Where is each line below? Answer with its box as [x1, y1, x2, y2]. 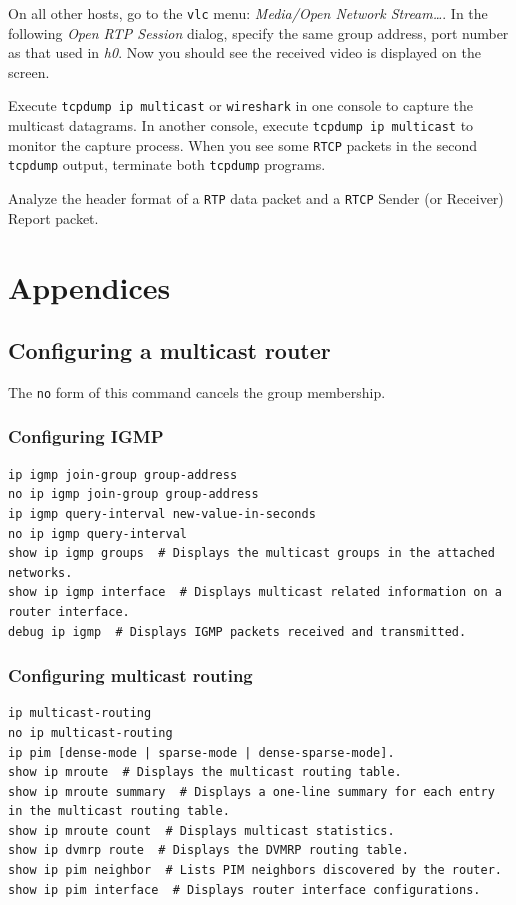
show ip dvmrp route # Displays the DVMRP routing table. [8, 843, 409, 858]
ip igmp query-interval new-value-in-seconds [8, 506, 316, 521]
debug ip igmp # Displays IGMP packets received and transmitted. [8, 624, 467, 639]
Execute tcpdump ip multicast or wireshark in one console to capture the [8, 95, 474, 116]
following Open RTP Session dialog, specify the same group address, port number [8, 22, 509, 43]
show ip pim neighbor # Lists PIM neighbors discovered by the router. [8, 863, 502, 878]
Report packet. [8, 207, 99, 228]
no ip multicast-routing [8, 725, 173, 740]
